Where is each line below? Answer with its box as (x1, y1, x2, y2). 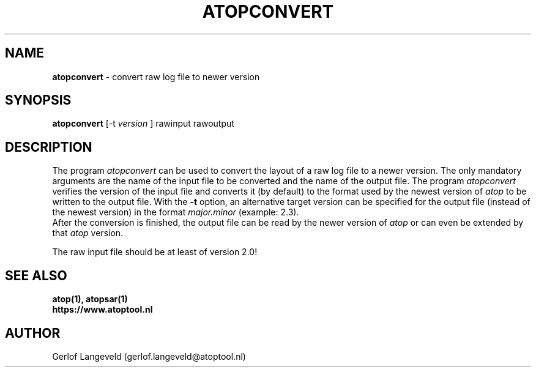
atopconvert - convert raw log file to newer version (52, 71, 260, 82)
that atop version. (52, 228, 124, 239)
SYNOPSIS (5, 92, 72, 108)
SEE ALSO (5, 267, 67, 283)
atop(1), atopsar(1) (52, 294, 128, 305)
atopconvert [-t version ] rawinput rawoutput (52, 118, 234, 129)
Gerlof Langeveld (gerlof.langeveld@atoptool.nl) (52, 351, 246, 362)
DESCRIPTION (5, 139, 92, 155)
